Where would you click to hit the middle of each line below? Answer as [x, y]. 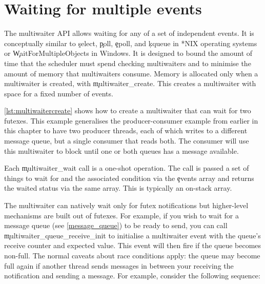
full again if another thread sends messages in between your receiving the [119, 265]
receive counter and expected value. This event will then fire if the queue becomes [133, 245]
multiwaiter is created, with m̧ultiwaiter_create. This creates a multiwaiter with [130, 83]
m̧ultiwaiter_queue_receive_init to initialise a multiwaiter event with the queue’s [132, 235]
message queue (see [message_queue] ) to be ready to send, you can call [116, 225]
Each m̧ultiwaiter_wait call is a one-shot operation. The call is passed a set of [127, 168]
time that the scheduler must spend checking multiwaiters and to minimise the [128, 63]
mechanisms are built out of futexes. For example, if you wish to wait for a [121, 215]
